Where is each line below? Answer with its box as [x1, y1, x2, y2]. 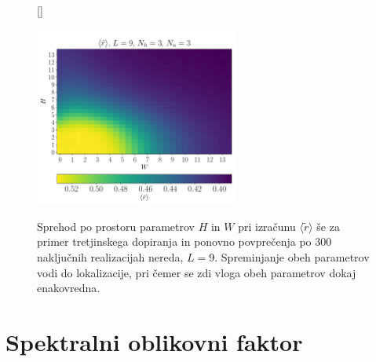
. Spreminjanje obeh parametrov [214, 248, 370, 265]
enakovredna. [37, 280, 100, 296]
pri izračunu [238, 218, 296, 234]
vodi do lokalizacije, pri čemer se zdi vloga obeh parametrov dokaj [37, 264, 356, 280]
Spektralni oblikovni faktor [5, 325, 303, 357]
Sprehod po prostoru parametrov [37, 218, 195, 234]
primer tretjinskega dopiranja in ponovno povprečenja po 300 [37, 233, 332, 250]
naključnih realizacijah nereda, [37, 248, 184, 265]
